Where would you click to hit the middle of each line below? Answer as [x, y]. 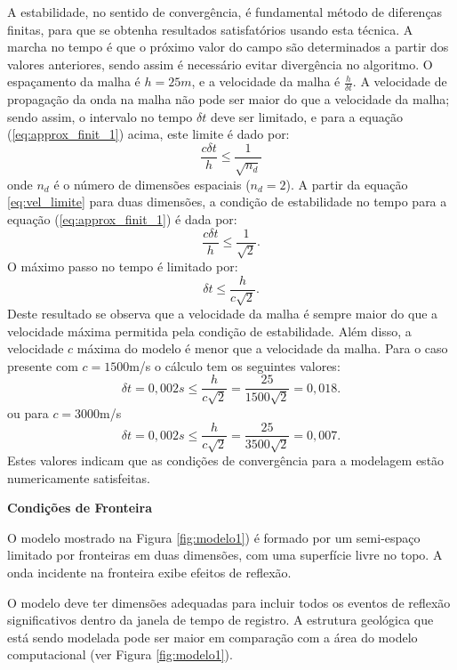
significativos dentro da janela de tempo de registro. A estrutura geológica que [220, 620]
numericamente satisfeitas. [79, 477]
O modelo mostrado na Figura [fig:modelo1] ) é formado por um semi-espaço [214, 537]
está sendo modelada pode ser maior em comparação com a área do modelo [212, 637]
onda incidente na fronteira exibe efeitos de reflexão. [149, 572]
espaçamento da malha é [74, 81]
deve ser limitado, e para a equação [306, 116]
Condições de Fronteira [80, 508]
